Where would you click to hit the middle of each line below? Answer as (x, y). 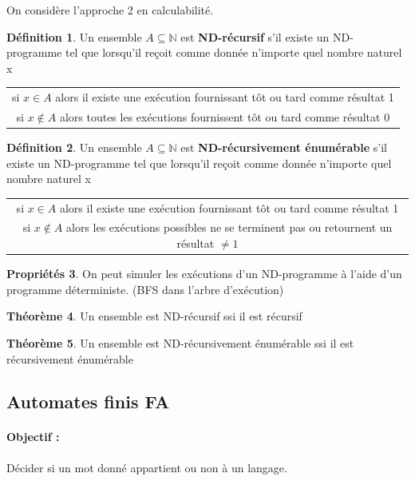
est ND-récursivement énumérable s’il (284, 147)
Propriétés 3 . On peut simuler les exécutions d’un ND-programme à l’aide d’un (204, 274)
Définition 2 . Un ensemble (74, 147)
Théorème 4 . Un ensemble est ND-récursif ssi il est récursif (154, 316)
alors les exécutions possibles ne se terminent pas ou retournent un (229, 227)
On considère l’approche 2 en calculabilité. (110, 10)
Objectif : (33, 437)
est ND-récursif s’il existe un (255, 36)
